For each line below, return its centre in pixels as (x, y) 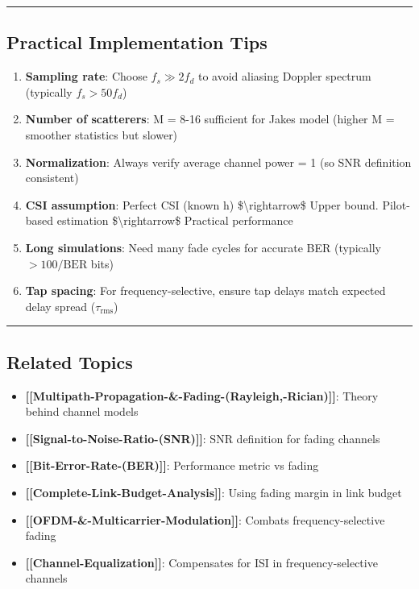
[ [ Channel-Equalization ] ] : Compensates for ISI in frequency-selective (201, 562)
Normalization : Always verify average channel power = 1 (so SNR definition (218, 162)
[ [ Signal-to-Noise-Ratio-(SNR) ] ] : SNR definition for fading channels (203, 438)
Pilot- (396, 204)
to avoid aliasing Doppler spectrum (285, 76)
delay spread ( (60, 306)
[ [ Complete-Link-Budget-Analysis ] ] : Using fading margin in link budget (214, 492)
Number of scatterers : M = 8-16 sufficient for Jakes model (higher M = (210, 119)
